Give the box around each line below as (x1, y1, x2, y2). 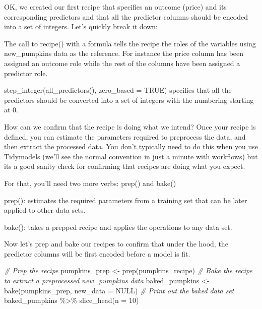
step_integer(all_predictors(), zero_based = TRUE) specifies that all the (4, 85, 232, 95)
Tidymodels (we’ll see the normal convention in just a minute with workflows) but (4, 151, 258, 161)
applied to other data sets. (4, 205, 86, 215)
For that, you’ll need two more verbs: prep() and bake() (4, 177, 176, 188)
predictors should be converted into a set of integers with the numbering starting (4, 94, 254, 105)
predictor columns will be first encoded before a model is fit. (4, 248, 190, 259)
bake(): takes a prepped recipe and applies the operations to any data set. (4, 221, 232, 232)
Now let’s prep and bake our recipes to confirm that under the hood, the (4, 238, 228, 249)
